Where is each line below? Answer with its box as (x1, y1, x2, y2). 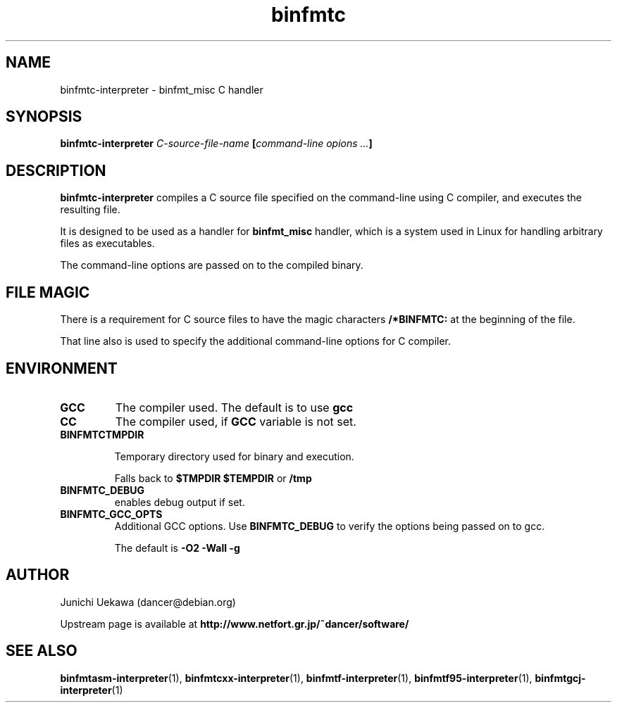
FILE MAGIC (6, 283, 90, 301)
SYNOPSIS (6, 108, 82, 126)
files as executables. (60, 237, 155, 250)
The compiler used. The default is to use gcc (115, 400, 354, 415)
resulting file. (60, 203, 120, 216)
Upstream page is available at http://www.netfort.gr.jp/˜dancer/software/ (60, 617, 409, 630)
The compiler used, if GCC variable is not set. (115, 414, 356, 429)
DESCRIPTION (6, 161, 106, 179)
